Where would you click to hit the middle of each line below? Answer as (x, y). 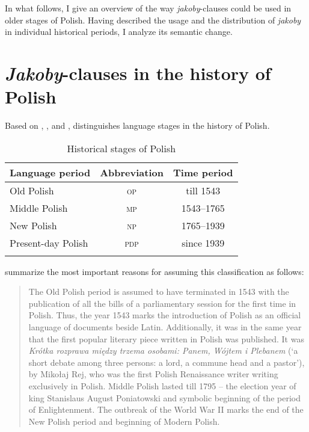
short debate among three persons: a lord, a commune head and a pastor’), (167, 362)
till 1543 (203, 190)
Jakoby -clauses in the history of (138, 73)
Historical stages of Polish (121, 148)
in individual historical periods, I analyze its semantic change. (119, 32)
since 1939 (203, 242)
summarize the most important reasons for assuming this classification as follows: (154, 271)
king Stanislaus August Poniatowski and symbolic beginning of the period (164, 397)
